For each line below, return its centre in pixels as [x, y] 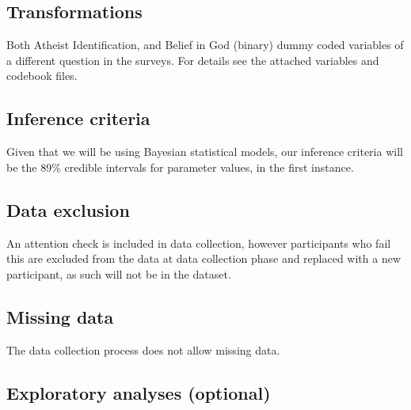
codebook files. [42, 76]
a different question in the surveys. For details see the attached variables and [193, 60]
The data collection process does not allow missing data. [143, 349]
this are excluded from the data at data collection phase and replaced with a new [204, 258]
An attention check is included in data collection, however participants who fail [199, 243]
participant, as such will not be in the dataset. [119, 273]
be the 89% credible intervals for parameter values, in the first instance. [180, 167]
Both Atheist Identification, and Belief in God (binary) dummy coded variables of [205, 45]
